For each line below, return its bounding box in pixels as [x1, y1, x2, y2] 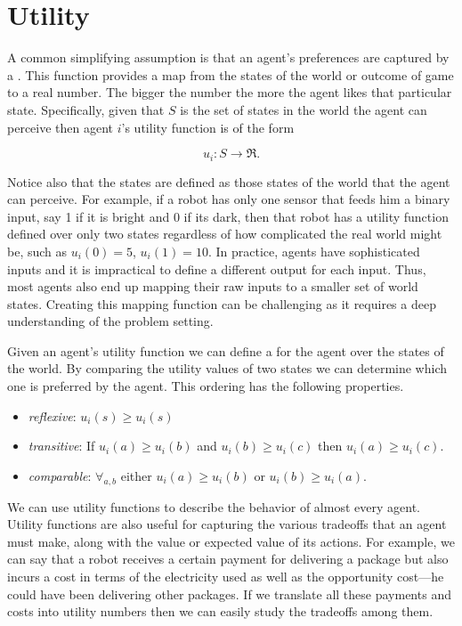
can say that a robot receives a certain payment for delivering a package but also [7, 549, 449, 568]
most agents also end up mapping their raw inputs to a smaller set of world [7, 277, 418, 296]
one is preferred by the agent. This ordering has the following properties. [7, 377, 404, 395]
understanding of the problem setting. [7, 312, 214, 330]
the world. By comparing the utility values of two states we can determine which [7, 359, 447, 378]
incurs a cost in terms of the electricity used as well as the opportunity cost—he [7, 567, 444, 586]
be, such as [7, 241, 68, 260]
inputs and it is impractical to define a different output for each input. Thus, [7, 259, 426, 278]
